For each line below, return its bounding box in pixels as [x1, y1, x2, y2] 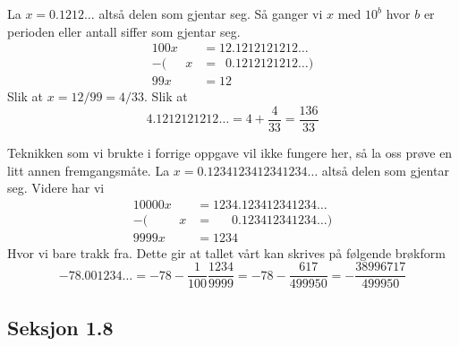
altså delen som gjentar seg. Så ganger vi [98, 4, 323, 22]
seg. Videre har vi [7, 178, 105, 197]
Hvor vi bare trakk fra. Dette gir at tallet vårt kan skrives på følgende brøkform [7, 243, 446, 262]
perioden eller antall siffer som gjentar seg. [7, 22, 241, 40]
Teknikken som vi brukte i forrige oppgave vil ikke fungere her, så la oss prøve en [7, 143, 453, 161]
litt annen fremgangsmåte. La [7, 160, 170, 179]
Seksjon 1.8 [7, 313, 114, 341]
